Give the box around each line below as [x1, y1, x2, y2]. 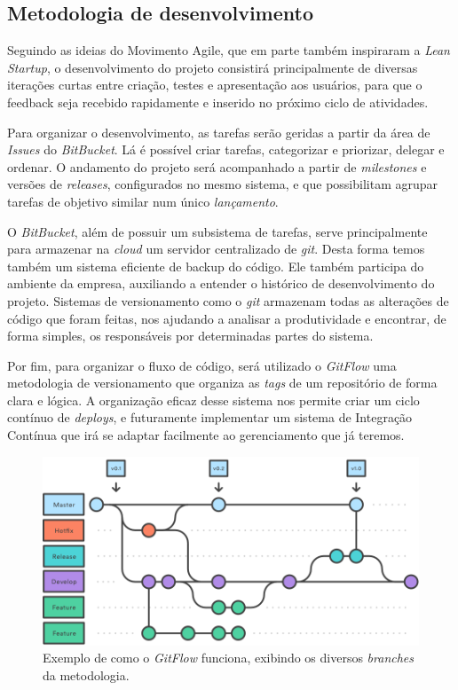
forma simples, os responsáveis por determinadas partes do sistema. [7, 326, 374, 345]
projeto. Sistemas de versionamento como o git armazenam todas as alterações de [7, 291, 449, 310]
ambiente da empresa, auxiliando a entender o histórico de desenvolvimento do [7, 274, 435, 293]
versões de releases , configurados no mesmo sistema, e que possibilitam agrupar [7, 175, 438, 193]
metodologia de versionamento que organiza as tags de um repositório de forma [7, 373, 438, 392]
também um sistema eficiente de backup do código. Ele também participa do [7, 256, 424, 275]
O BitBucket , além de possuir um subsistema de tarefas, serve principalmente [7, 222, 428, 240]
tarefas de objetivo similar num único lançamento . [7, 192, 279, 210]
